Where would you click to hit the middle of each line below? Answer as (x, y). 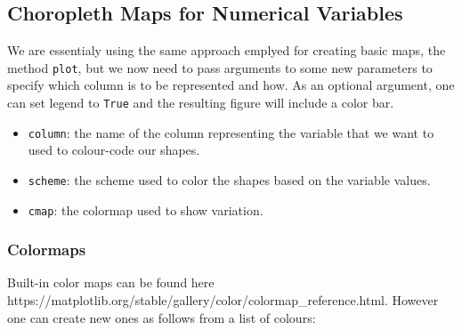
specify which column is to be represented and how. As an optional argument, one (231, 85)
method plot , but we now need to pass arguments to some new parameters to (220, 67)
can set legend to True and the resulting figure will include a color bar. (201, 103)
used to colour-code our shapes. (114, 150)
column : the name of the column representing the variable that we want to (231, 132)
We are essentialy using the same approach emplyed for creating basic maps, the (227, 50)
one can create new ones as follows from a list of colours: (162, 317)
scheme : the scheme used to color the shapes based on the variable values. (229, 179)
